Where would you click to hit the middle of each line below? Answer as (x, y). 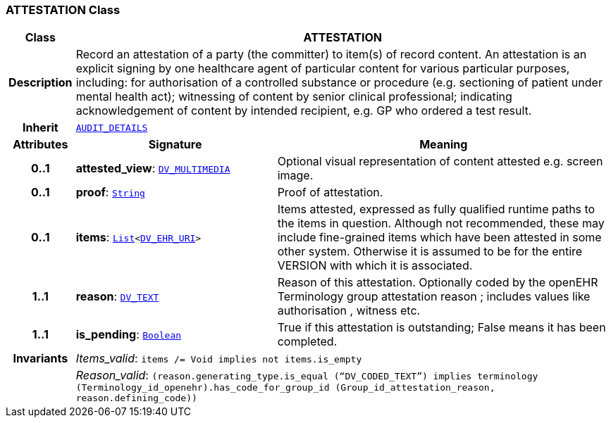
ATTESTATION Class (63, 10)
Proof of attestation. (330, 192)
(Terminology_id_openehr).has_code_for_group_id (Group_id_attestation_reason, (285, 388)
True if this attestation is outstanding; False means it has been (442, 328)
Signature (175, 145)
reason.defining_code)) (136, 398)
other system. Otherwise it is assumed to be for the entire (430, 252)
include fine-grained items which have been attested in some (439, 238)
